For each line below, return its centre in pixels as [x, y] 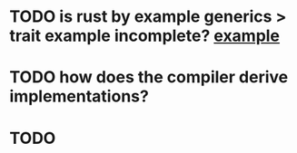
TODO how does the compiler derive [149, 77]
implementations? [79, 96]
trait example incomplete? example [144, 36]
